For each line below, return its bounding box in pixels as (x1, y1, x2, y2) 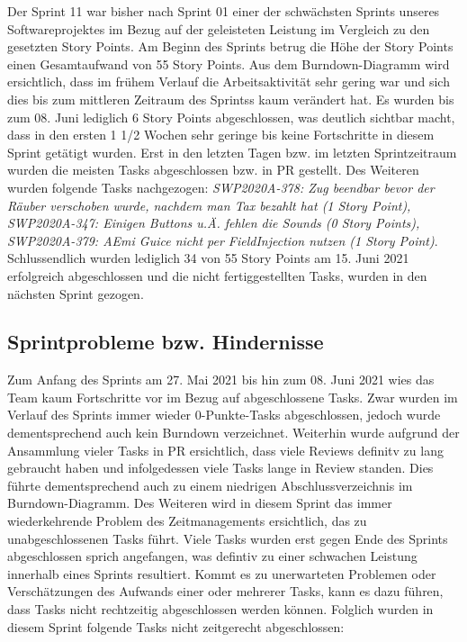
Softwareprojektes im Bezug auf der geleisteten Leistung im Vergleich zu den (7, 19, 430, 38)
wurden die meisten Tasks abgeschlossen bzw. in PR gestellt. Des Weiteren (7, 160, 419, 179)
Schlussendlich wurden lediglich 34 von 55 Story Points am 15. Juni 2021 (7, 249, 409, 267)
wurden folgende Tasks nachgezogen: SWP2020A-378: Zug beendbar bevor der (7, 177, 435, 196)
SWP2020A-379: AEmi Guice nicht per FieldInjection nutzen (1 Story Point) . (7, 231, 438, 249)
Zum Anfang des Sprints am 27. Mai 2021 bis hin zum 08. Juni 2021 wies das (7, 370, 435, 389)
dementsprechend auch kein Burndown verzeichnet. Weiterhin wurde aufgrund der (7, 423, 460, 442)
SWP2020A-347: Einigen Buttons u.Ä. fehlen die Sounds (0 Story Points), (7, 213, 420, 232)
